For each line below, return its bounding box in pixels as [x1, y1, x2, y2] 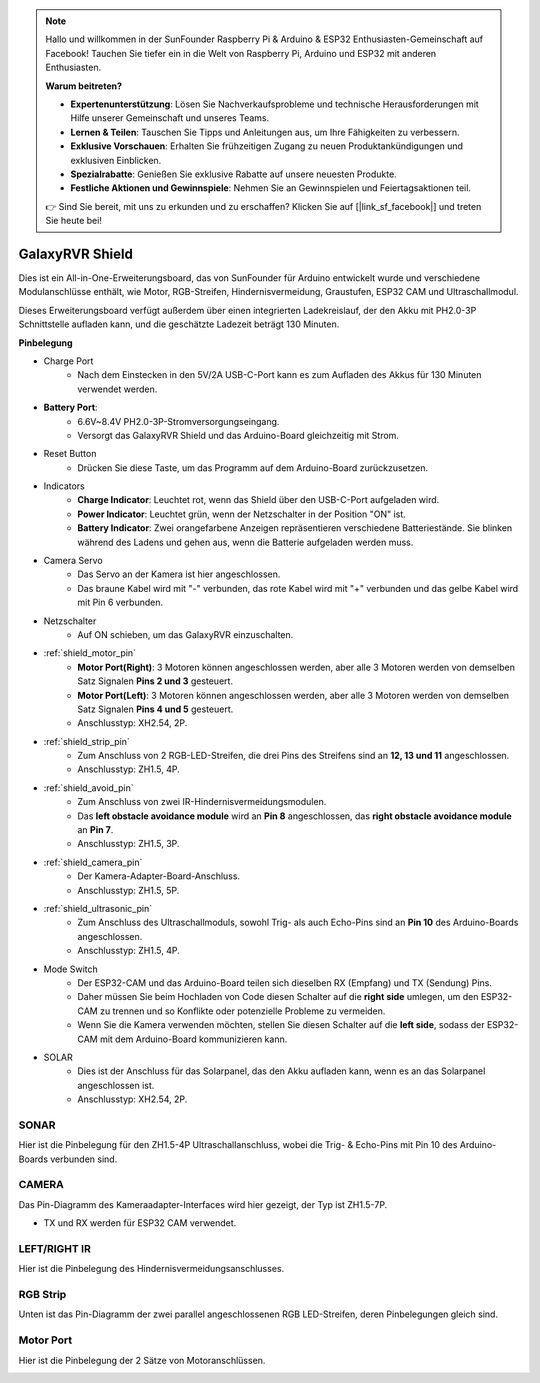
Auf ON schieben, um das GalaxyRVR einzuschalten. [77, 628, 294, 640]
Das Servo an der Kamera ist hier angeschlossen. [77, 568, 281, 580]
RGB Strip [18, 1288, 67, 1302]
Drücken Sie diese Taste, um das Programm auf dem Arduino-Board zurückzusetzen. [77, 461, 429, 474]
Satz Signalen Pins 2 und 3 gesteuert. [77, 675, 234, 687]
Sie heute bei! [45, 215, 102, 227]
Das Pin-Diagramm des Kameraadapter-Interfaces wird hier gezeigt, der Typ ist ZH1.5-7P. [18, 1198, 388, 1210]
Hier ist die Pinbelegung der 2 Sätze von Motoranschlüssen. [18, 1354, 266, 1366]
